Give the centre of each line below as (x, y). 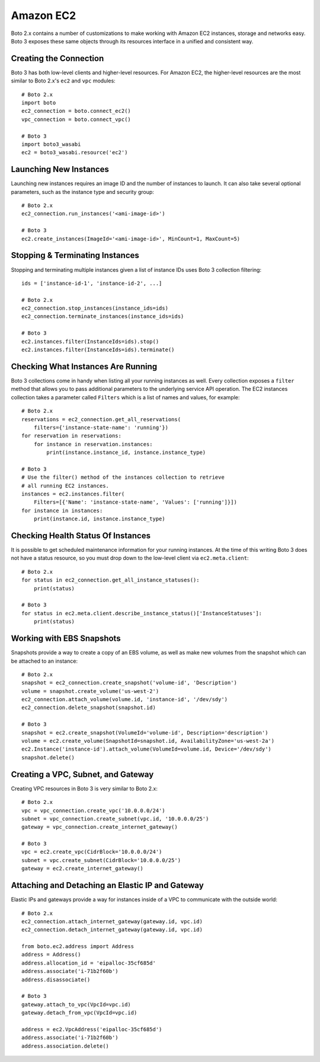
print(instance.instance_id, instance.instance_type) (126, 453)
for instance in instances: (62, 511)
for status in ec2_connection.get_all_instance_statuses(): (111, 580)
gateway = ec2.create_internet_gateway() (82, 869)
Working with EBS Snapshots (66, 639)
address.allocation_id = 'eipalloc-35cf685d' (89, 963)
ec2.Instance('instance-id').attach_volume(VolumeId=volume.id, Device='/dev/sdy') (147, 749)
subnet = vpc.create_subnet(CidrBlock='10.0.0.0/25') (101, 860)
